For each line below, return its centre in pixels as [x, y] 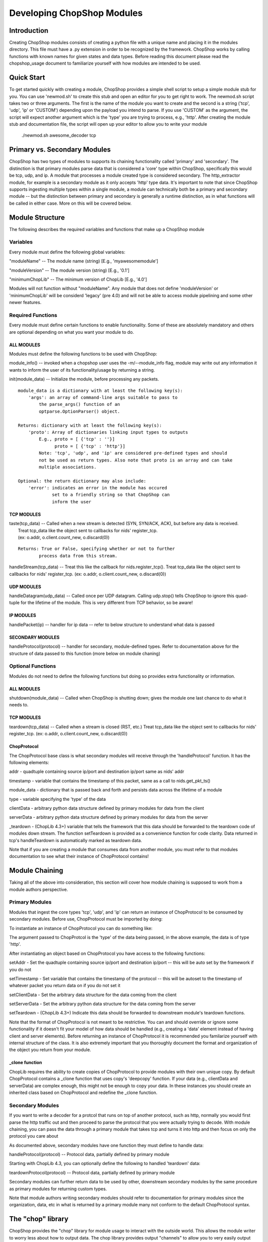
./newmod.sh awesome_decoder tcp [59, 135]
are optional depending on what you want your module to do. [71, 332]
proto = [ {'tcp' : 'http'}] [90, 446]
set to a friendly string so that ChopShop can [111, 495]
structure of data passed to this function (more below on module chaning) [85, 653]
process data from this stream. [78, 556]
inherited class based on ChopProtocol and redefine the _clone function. [83, 1092]
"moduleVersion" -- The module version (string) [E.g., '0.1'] [69, 270]
